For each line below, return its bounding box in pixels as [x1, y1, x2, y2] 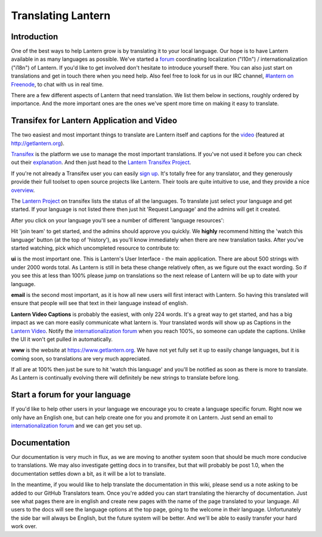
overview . [11, 187, 35, 194]
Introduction [11, 32, 58, 42]
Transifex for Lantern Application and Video [11, 116, 178, 126]
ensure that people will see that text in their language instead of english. [11, 300, 188, 307]
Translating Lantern [11, 9, 111, 22]
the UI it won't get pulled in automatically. [11, 336, 113, 343]
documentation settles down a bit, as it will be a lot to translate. [11, 470, 166, 477]
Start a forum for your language [11, 390, 131, 400]
